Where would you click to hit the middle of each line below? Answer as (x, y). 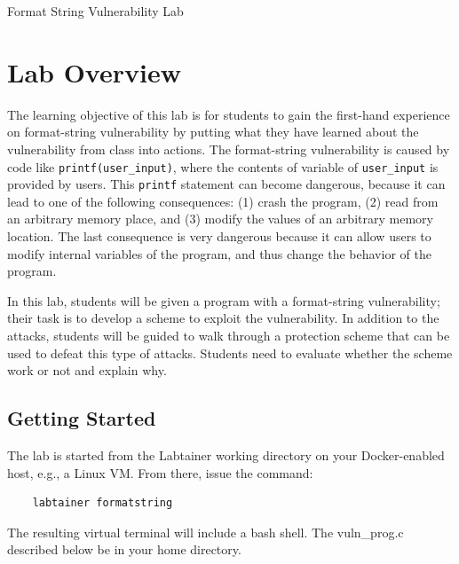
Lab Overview (94, 71)
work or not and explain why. (87, 370)
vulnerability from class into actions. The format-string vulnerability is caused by (229, 149)
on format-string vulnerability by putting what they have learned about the (213, 132)
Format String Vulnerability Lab (95, 11)
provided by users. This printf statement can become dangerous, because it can (226, 184)
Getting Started (82, 418)
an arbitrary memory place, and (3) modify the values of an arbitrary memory (220, 219)
